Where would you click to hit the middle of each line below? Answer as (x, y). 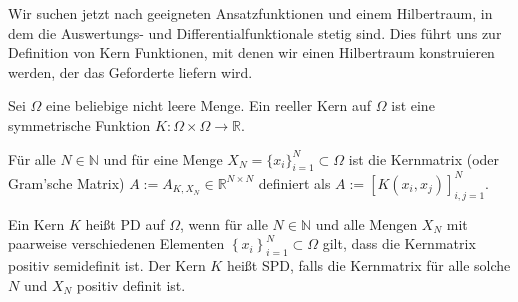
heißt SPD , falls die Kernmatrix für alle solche (368, 265)
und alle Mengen (366, 223)
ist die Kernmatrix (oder (424, 158)
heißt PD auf (125, 223)
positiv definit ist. (131, 284)
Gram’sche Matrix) (66, 182)
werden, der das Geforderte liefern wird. (130, 71)
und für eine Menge (163, 158)
